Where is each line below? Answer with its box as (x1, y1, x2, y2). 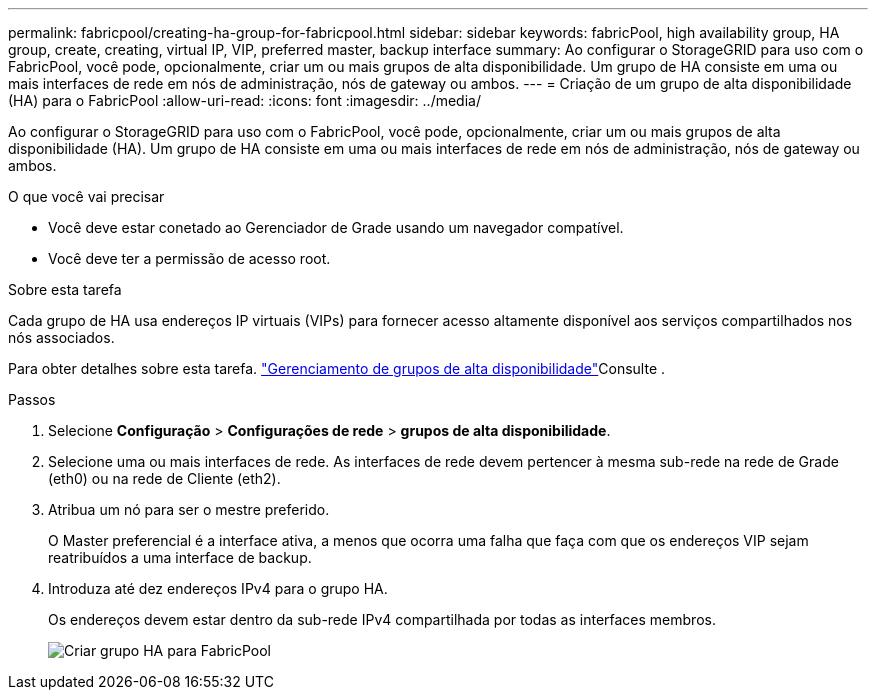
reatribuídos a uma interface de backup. (48, 549, 312, 566)
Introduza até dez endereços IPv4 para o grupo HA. (48, 580, 388, 597)
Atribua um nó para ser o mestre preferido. (48, 501, 330, 518)
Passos (8, 391, 56, 408)
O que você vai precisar (8, 188, 165, 205)
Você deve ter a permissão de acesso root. (48, 250, 331, 267)
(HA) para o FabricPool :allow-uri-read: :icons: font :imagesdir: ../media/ (8, 92, 481, 109)
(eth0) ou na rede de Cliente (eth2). (48, 470, 281, 487)
